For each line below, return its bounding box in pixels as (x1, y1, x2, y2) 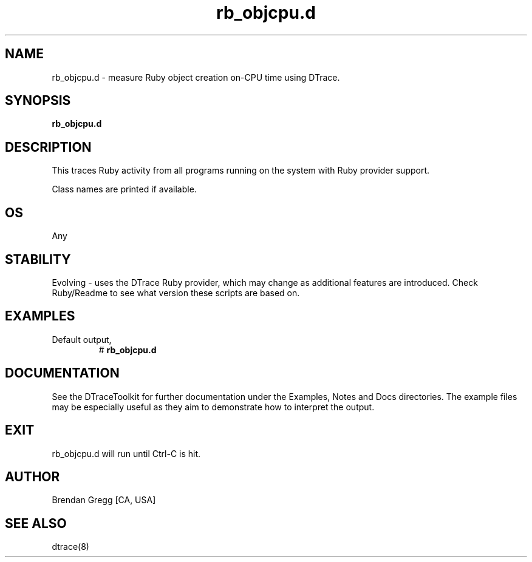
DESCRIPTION (5, 139, 92, 155)
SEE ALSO (5, 515, 67, 531)
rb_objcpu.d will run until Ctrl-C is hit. (52, 448, 201, 459)
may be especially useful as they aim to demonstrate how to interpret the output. (52, 401, 375, 412)
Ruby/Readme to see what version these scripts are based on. (52, 287, 300, 298)
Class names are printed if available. (52, 184, 197, 195)
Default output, (52, 334, 112, 345)
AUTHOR (5, 469, 60, 484)
